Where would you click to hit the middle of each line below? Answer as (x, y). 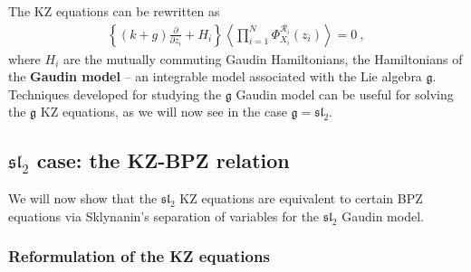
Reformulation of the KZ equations (139, 256)
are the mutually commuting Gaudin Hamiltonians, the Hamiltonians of (263, 58)
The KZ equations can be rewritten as (114, 11)
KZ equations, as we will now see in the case (163, 112)
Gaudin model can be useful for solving (345, 94)
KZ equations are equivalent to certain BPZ (301, 198)
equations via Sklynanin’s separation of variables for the (164, 216)
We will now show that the (83, 198)
